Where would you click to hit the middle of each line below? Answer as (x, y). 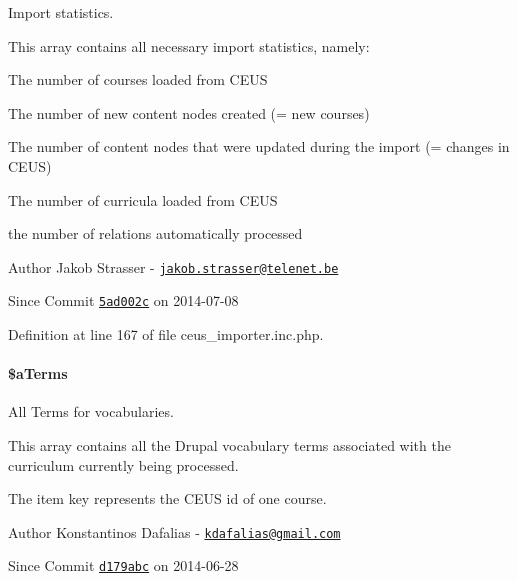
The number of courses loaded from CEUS (138, 79)
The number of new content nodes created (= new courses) (189, 112)
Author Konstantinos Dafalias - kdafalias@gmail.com (174, 531)
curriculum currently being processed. (123, 464)
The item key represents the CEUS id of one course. (167, 498)
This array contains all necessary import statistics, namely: (189, 45)
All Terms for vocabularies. (91, 411)
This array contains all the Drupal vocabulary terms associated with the (229, 445)
